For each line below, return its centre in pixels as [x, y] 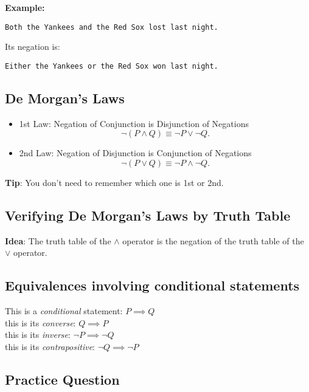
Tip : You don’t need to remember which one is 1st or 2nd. [114, 182]
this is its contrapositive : [50, 346]
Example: [25, 7]
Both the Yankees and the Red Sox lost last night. [112, 27]
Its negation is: [33, 46]
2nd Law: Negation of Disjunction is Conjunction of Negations [135, 153]
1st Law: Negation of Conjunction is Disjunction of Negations [134, 123]
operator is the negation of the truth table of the [213, 240]
